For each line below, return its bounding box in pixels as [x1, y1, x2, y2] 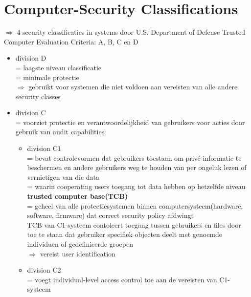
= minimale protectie [15, 72, 79, 82]
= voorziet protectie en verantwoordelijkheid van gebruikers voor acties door [15, 117, 245, 127]
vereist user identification [40, 248, 115, 258]
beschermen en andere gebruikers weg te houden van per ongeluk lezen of [27, 162, 247, 172]
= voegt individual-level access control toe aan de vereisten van [27, 274, 217, 284]
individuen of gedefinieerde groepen [27, 239, 133, 249]
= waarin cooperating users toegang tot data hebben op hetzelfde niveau [27, 181, 246, 191]
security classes [15, 91, 61, 101]
